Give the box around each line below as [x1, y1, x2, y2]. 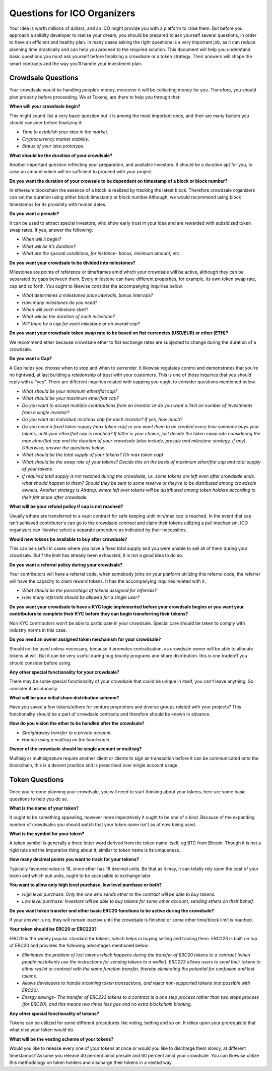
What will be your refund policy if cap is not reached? [9, 503, 123, 509]
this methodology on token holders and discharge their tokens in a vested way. [9, 1059, 173, 1065]
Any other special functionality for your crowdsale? [9, 669, 119, 675]
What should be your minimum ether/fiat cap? [22, 388, 118, 394]
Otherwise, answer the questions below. [22, 444, 105, 450]
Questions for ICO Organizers [9, 8, 135, 19]
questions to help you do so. [9, 796, 69, 802]
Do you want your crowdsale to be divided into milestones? [9, 260, 136, 266]
